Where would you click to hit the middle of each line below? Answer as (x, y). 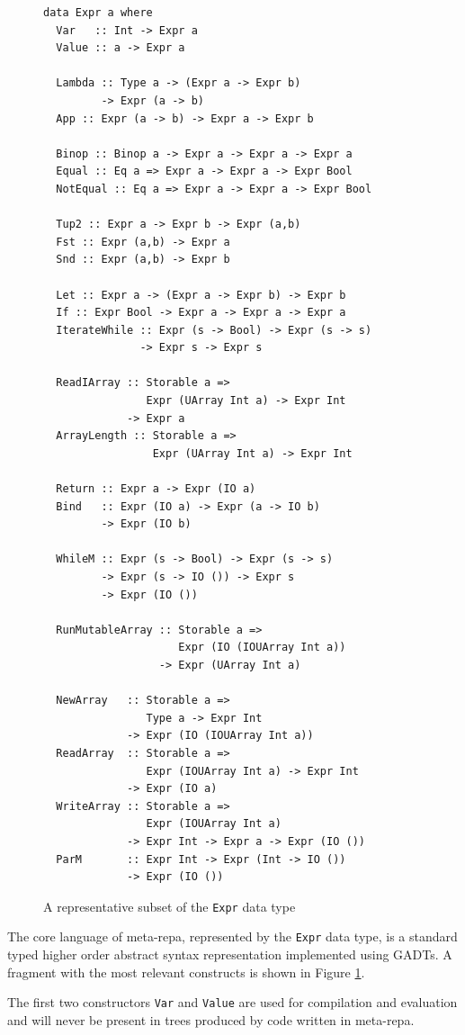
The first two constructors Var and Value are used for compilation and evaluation (232, 1002)
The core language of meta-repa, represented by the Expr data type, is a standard (232, 936)
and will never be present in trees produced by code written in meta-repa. (211, 1019)
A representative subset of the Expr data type (170, 906)
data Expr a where (98, 13)
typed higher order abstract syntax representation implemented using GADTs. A (230, 954)
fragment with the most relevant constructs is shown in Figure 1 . (186, 972)
